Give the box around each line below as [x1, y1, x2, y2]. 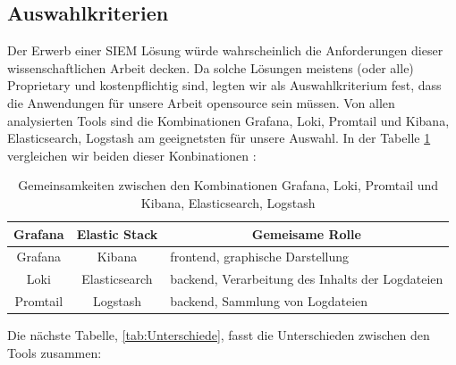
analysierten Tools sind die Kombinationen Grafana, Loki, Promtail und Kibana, [7, 111, 450, 129]
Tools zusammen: [7, 343, 102, 361]
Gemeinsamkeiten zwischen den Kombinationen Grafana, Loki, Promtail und [18, 176, 439, 195]
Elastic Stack [76, 224, 158, 243]
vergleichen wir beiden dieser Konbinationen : [7, 145, 257, 164]
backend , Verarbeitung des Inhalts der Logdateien [170, 270, 443, 288]
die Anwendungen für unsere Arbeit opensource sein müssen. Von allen [7, 93, 395, 112]
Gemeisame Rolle [251, 224, 361, 243]
